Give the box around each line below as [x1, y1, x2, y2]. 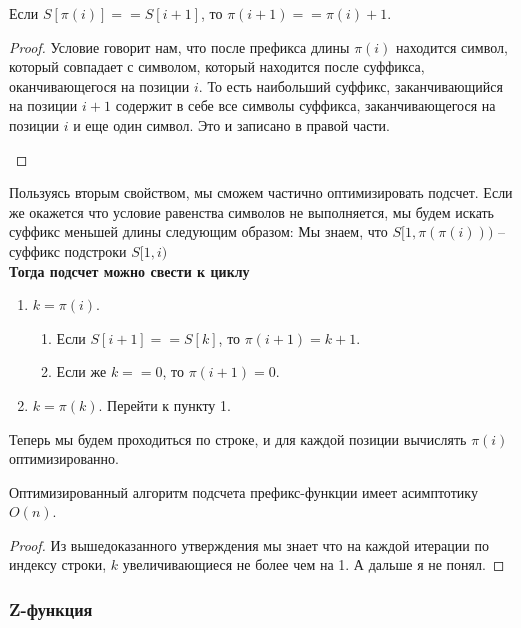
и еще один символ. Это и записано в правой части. [73, 114, 390, 135]
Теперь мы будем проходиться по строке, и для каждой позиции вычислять [9, 428, 467, 449]
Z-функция [9, 596, 93, 621]
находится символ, [396, 36, 508, 57]
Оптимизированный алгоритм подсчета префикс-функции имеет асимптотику [9, 481, 478, 502]
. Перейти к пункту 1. [98, 394, 231, 415]
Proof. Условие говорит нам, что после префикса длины [9, 36, 350, 57]
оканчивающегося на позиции [9, 75, 190, 96]
